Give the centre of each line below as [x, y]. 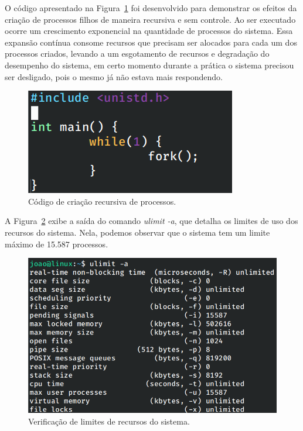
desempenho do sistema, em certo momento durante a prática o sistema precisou [149, 65]
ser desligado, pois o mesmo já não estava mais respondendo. [114, 76]
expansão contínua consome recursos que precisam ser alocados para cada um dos [151, 42]
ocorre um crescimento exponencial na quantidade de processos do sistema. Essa [149, 31]
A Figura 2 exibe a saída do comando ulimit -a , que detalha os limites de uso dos [151, 221]
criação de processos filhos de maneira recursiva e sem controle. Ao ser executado [150, 19]
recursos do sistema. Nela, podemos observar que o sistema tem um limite [137, 232]
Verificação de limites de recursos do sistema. [109, 421]
